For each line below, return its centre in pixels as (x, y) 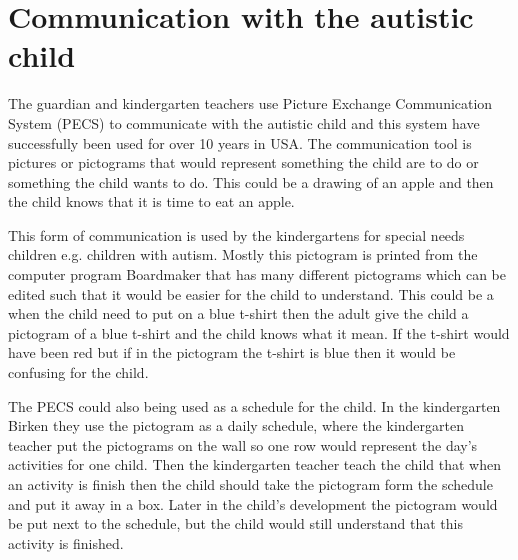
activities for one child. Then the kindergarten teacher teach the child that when (254, 464)
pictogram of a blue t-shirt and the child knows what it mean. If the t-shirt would (259, 332)
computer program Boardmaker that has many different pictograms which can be (257, 274)
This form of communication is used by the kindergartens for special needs (236, 234)
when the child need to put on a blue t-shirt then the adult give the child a (238, 313)
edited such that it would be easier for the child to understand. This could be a (251, 293)
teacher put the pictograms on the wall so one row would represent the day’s (243, 444)
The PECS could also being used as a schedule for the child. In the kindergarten (254, 405)
